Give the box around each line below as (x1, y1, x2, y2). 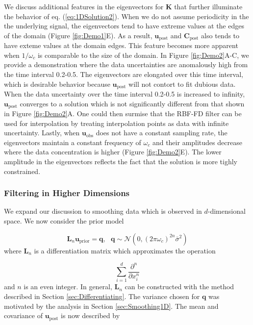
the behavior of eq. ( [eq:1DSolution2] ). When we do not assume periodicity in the (4, 11, 249, 21)
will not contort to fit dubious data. (128, 78, 236, 89)
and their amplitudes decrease (152, 137, 242, 147)
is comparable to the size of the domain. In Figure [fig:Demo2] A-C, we (37, 50, 249, 60)
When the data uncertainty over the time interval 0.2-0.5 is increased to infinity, (4, 89, 245, 99)
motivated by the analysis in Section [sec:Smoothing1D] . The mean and (4, 300, 219, 311)
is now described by (61, 310, 120, 321)
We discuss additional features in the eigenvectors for (4, 1, 164, 11)
